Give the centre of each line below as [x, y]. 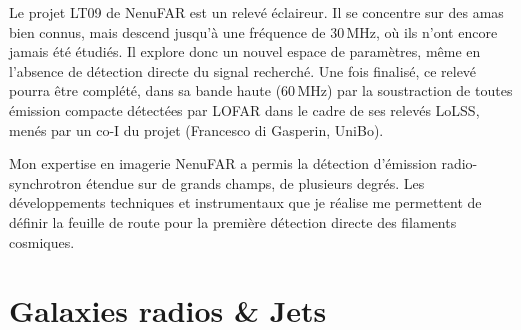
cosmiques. [42, 241]
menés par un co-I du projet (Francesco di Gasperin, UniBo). [196, 129]
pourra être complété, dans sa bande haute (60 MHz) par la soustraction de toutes [261, 90]
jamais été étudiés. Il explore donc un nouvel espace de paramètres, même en [245, 51]
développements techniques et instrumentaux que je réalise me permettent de [245, 202]
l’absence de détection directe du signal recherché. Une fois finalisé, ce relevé [243, 70]
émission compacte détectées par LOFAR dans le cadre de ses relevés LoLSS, [244, 109]
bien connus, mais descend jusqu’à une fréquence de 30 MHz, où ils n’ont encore [253, 31]
